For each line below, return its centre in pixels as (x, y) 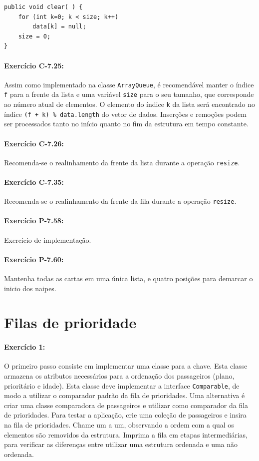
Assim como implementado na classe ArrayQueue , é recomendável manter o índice (129, 84)
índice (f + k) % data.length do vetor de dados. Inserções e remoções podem (125, 114)
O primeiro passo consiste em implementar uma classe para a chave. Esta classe (126, 366)
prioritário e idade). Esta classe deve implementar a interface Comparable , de (122, 385)
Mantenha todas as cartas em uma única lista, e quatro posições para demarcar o (129, 278)
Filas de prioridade (70, 322)
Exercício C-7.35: (34, 182)
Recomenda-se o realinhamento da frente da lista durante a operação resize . (122, 162)
